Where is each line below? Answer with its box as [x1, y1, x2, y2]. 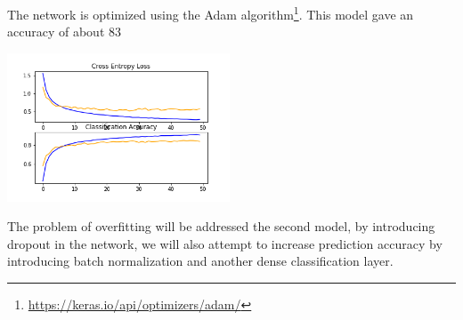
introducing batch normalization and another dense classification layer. [7, 252, 394, 270]
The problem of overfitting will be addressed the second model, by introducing [7, 217, 435, 236]
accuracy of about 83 [7, 22, 121, 41]
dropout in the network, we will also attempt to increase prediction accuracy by [7, 234, 443, 252]
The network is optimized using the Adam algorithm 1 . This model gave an [7, 3, 414, 23]
